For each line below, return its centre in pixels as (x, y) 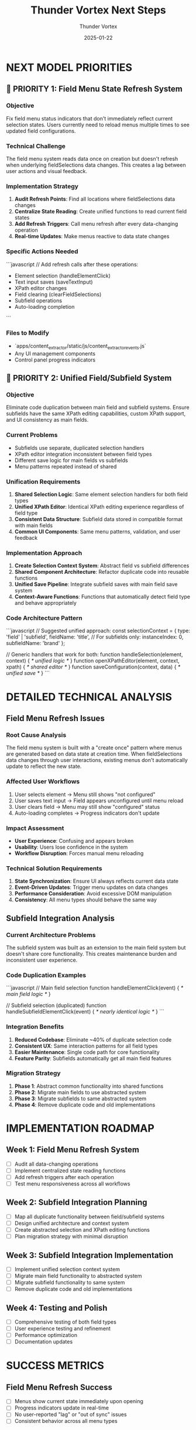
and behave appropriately (46, 603)
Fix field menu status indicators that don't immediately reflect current (90, 118)
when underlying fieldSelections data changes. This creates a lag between (96, 165)
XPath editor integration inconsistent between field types (83, 454)
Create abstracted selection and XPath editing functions (82, 1230)
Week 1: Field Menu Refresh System (73, 1150)
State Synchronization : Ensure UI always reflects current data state (97, 881)
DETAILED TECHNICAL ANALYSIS (89, 697)
